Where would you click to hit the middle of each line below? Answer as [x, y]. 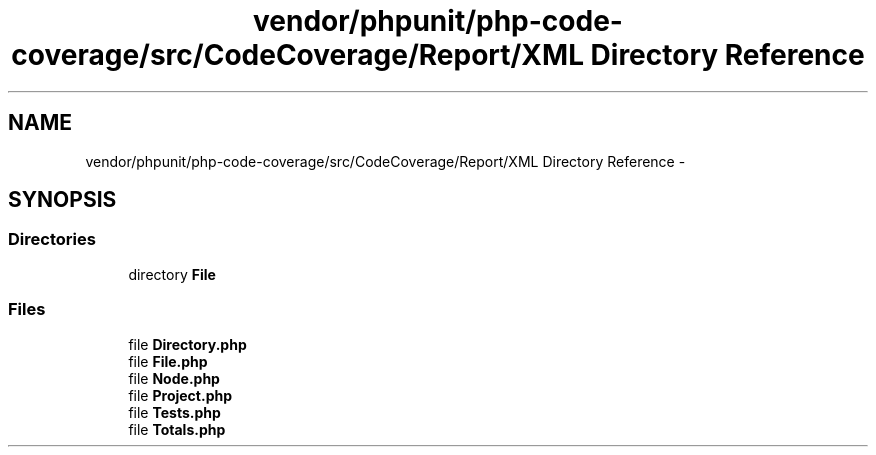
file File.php [168, 361]
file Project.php [180, 395]
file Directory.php [187, 344]
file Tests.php [174, 412]
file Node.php [174, 378]
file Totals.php [177, 429]
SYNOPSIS [62, 200]
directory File [172, 274]
